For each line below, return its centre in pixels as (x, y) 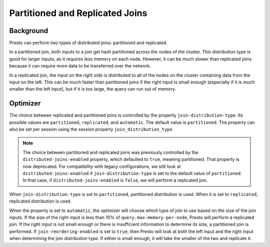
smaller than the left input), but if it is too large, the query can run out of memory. (92, 89)
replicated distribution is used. (40, 201)
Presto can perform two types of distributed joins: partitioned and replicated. (88, 43)
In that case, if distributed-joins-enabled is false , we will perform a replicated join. (115, 180)
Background (29, 31)
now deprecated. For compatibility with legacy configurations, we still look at (102, 166)
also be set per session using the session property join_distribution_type (91, 129)
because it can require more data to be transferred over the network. (80, 66)
